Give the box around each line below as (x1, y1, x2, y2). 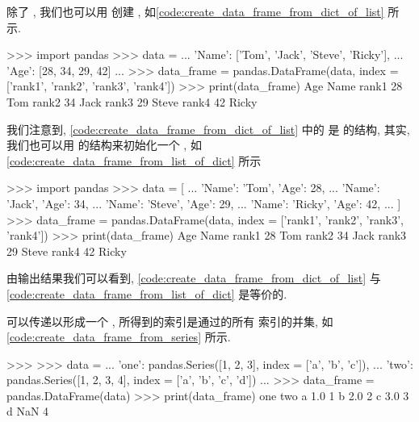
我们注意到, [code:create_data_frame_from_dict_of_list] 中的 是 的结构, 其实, (6, 120, 410, 137)
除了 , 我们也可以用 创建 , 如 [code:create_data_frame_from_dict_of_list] (6, 3, 384, 19)
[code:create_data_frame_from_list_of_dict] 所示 (6, 152, 262, 169)
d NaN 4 (6, 403, 49, 420)
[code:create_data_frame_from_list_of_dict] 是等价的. (6, 285, 287, 302)
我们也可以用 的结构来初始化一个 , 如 (6, 136, 202, 153)
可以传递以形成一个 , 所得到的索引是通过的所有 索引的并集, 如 (6, 312, 333, 329)
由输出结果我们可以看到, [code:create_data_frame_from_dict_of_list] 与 (6, 269, 381, 286)
